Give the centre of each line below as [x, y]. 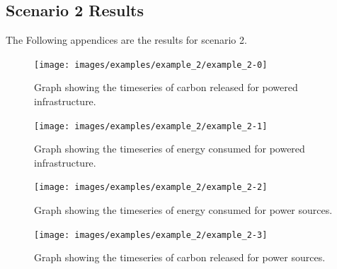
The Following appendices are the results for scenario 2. [126, 40]
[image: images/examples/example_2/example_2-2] [151, 187]
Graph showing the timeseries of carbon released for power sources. [180, 257]
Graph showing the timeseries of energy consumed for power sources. [183, 210]
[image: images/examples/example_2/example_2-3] [151, 235]
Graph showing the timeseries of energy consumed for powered [170, 149]
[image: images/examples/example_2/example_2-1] [151, 126]
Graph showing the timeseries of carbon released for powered [166, 87]
